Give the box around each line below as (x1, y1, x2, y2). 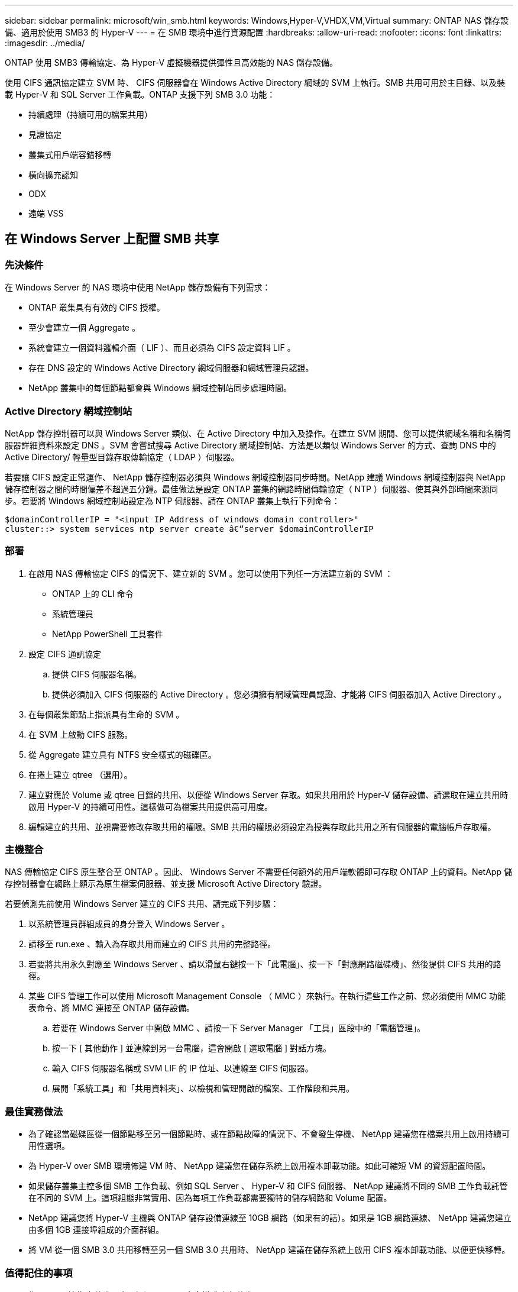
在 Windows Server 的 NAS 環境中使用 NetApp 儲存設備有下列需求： (5, 282, 271, 293)
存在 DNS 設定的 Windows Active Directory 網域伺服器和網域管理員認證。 (28, 363, 314, 373)
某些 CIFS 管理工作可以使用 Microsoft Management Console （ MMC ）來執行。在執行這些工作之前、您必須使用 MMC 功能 (28, 991, 506, 1002)
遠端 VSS (28, 208, 64, 218)
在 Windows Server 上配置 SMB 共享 (5, 231, 219, 247)
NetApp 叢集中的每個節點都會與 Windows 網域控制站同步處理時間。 (28, 383, 292, 393)
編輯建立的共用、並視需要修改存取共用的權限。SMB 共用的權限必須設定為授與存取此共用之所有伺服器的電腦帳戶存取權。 (28, 821, 496, 832)
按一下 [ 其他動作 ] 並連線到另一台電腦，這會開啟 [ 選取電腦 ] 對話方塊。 (52, 1043, 331, 1054)
